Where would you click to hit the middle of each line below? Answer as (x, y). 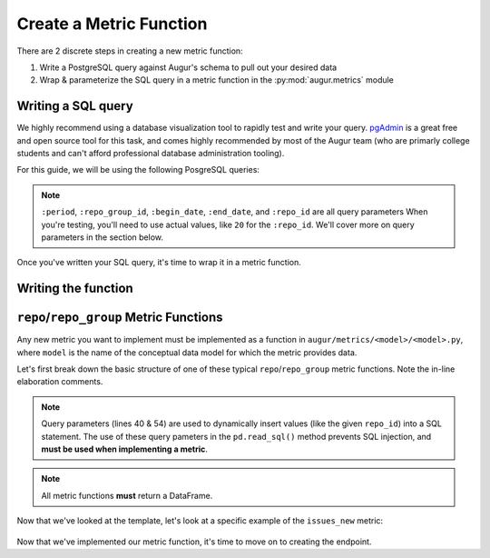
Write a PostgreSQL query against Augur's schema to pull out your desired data (188, 67)
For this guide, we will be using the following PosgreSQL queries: (138, 170)
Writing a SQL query (75, 106)
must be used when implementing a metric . (124, 449)
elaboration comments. (60, 382)
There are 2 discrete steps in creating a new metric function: (130, 51)
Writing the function (75, 289)
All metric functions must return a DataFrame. (127, 495)
